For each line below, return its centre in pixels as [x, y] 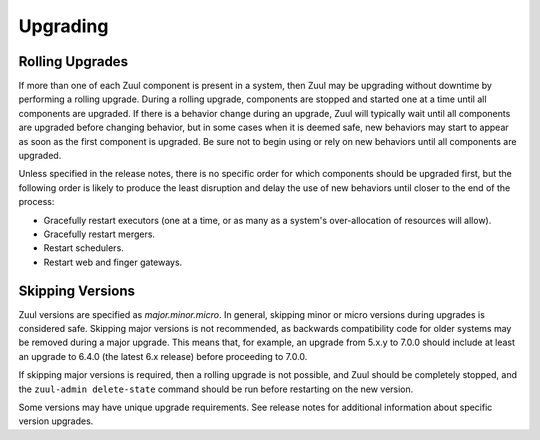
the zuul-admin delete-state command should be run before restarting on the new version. [216, 389]
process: [36, 202]
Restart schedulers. [83, 248]
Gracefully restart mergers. [99, 234]
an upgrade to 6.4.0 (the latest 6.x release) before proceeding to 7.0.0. [163, 356]
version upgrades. [56, 421]
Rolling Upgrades [73, 61]
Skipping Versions [76, 290]
